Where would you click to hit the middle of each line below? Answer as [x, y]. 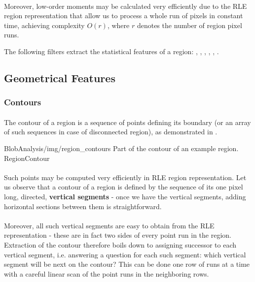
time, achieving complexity [44, 25]
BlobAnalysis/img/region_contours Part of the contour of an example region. [121, 148]
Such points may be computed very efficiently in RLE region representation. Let [125, 177]
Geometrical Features [60, 78]
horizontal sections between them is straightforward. [83, 206]
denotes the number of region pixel [189, 25]
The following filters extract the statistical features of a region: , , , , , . [111, 51]
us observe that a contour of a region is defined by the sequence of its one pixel [124, 187]
